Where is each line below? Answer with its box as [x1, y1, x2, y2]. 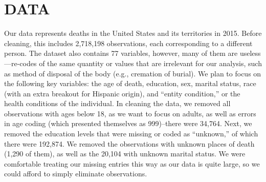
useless [239, 48, 261, 58]
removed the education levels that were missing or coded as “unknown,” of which [4, 128, 258, 139]
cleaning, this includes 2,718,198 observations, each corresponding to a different [4, 37, 253, 48]
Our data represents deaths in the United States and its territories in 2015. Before [4, 28, 262, 38]
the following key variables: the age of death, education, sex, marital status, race [4, 78, 256, 89]
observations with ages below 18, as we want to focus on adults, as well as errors [4, 108, 256, 118]
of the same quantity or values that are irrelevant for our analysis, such [39, 57, 262, 68]
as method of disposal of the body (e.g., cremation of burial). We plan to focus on [4, 68, 261, 78]
